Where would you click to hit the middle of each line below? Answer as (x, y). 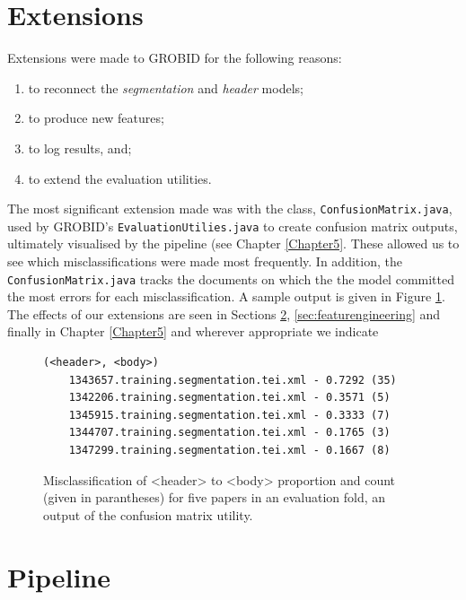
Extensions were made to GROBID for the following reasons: (175, 58)
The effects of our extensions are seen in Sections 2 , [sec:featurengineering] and (224, 313)
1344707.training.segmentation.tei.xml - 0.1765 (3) (229, 433)
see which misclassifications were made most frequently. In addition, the (205, 261)
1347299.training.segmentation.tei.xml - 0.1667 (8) (229, 450)
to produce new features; (96, 118)
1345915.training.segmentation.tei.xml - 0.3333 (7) (229, 415)
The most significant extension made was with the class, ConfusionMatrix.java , (230, 209)
